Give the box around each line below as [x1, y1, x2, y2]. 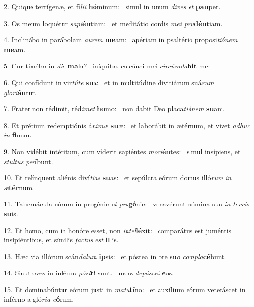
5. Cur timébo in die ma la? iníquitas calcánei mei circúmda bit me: [4, 61, 210, 71]
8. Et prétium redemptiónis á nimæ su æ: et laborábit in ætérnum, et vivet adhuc [4, 120, 250, 130]
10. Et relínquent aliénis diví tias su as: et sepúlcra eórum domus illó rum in [4, 172, 232, 183]
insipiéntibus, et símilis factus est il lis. [4, 235, 119, 245]
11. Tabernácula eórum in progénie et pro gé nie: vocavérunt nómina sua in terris [4, 199, 249, 209]
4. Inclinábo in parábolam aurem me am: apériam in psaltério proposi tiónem [4, 34, 238, 45]
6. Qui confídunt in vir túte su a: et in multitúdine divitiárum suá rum [4, 77, 214, 87]
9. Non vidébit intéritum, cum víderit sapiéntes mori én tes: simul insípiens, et [4, 146, 241, 156]
